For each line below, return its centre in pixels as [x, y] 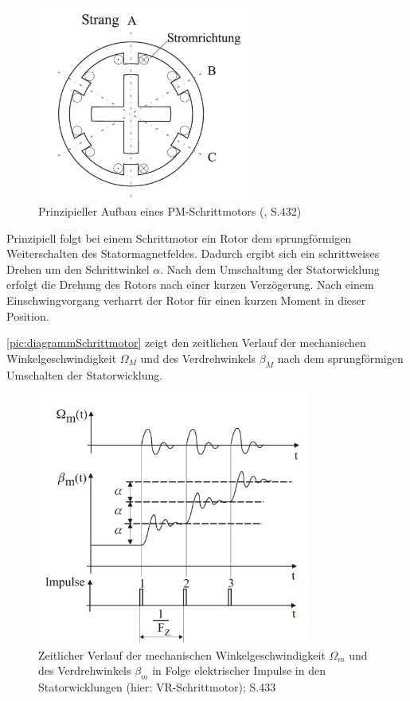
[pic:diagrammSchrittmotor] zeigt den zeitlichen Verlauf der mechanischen [186, 343]
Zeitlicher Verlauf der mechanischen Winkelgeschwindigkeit [182, 654]
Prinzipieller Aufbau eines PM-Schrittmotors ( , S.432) [170, 211]
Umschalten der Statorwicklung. [85, 374]
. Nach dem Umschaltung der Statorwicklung [270, 269]
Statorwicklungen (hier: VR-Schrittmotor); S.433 [157, 687]
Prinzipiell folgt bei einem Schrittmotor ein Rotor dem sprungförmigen [179, 238]
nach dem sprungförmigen [340, 358]
